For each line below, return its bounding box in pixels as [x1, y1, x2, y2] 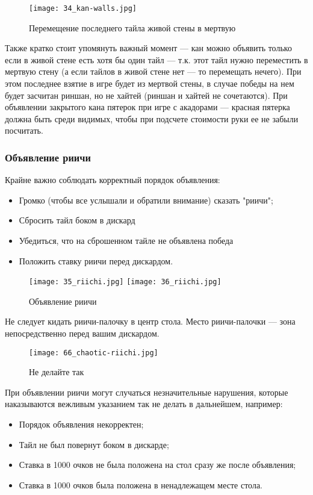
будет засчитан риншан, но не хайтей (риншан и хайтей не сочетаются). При [5, 89, 288, 101]
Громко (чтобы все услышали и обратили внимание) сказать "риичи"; [19, 193, 273, 206]
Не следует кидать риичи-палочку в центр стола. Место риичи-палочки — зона [5, 315, 296, 328]
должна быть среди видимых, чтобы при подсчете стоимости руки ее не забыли [5, 112, 299, 125]
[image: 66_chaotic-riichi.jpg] [29, 348, 158, 357]
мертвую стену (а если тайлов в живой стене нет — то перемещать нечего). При [5, 65, 302, 78]
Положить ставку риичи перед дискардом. [19, 254, 173, 267]
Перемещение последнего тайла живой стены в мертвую [29, 21, 236, 34]
